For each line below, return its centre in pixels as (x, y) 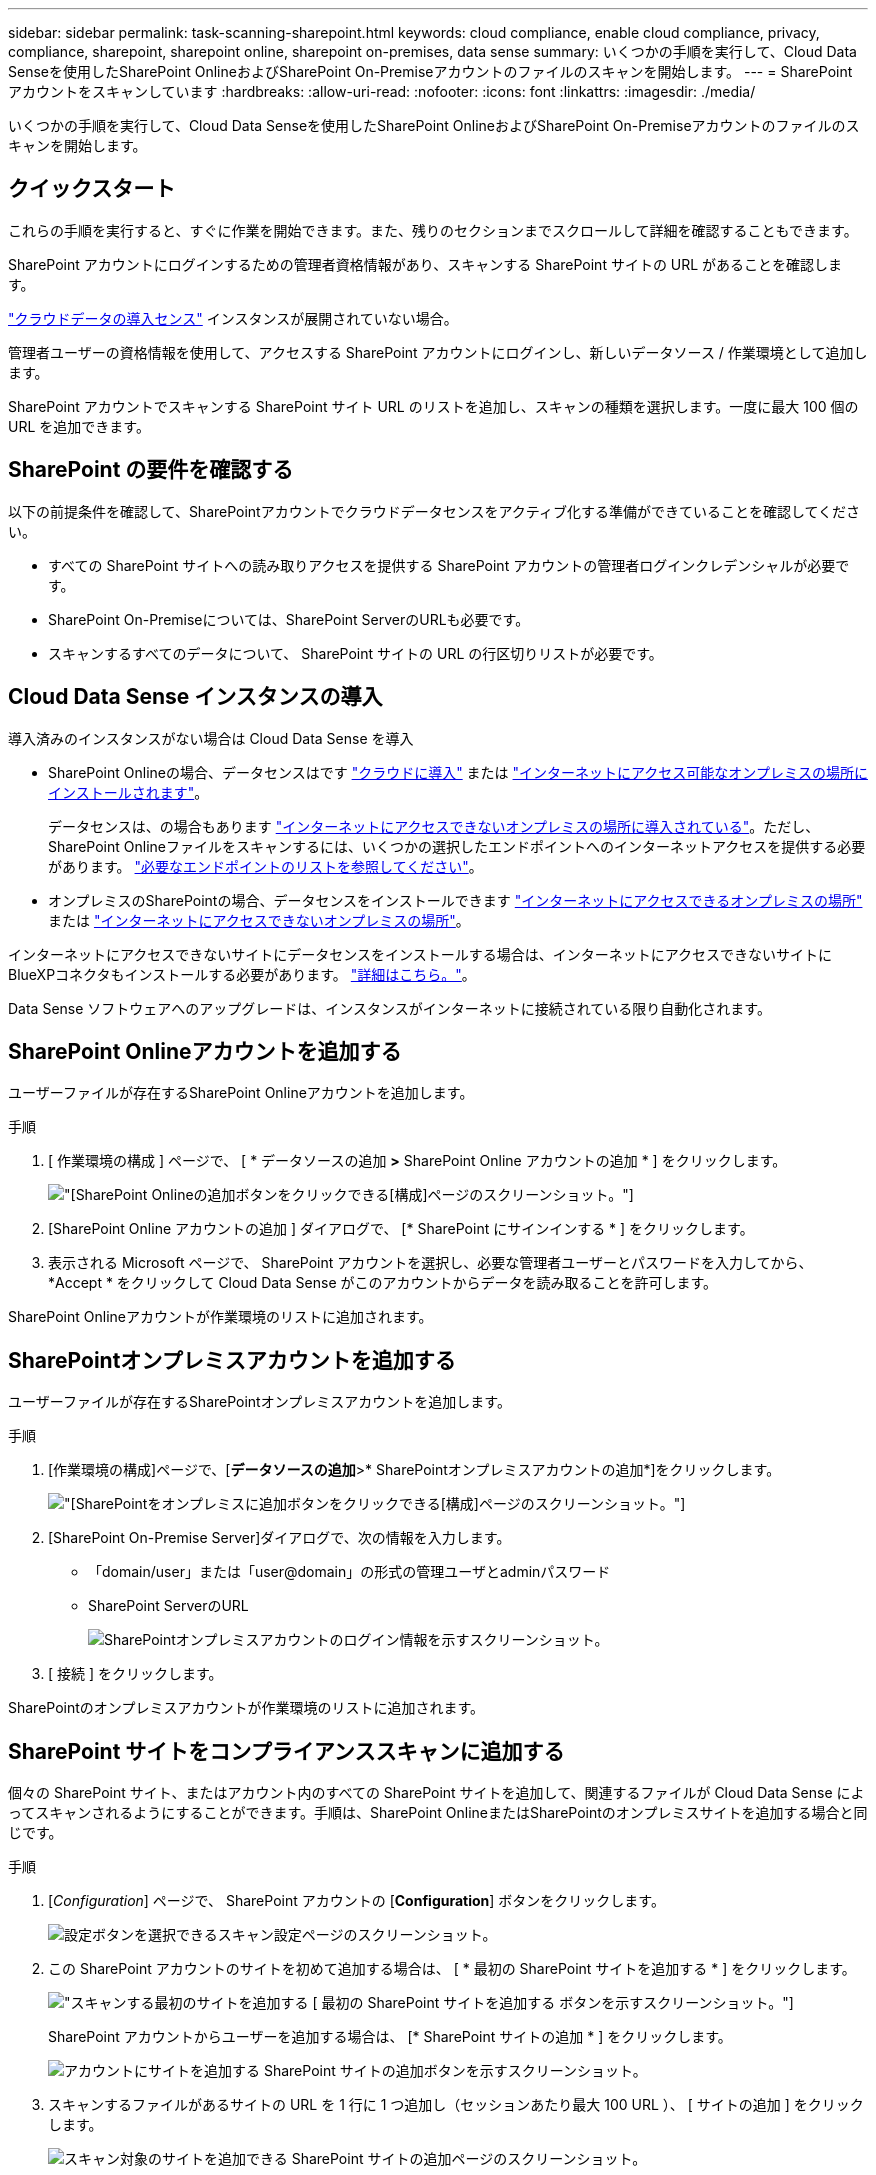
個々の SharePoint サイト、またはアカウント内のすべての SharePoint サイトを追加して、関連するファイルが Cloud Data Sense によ (436, 1793)
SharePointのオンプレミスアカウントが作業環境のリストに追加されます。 (246, 1708)
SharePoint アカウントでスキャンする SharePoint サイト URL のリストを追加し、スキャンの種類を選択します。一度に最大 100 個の (433, 406)
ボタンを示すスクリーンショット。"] (676, 2003)
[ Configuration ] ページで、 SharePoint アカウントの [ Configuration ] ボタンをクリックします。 (356, 1901)
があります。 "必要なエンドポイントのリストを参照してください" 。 (265, 866)
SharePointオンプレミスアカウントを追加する (232, 1360)
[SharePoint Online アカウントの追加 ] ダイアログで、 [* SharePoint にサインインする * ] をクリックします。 (401, 1229)
